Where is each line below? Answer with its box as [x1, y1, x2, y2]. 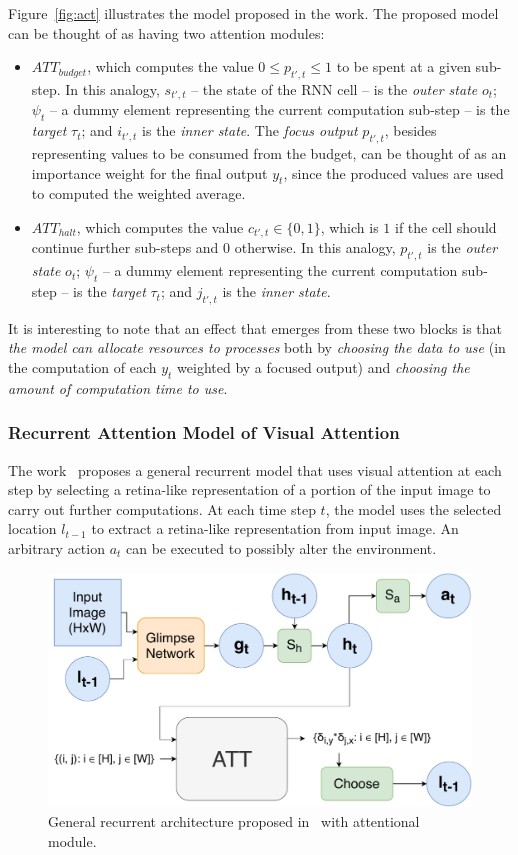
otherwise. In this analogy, [234, 237, 396, 258]
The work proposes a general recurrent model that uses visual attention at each [8, 459, 502, 480]
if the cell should [394, 217, 497, 238]
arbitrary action [8, 538, 105, 559]
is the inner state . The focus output [142, 120, 358, 141]
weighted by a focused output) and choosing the [177, 357, 470, 378]
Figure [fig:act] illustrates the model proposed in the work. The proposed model [8, 3, 499, 23]
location [8, 518, 57, 539]
